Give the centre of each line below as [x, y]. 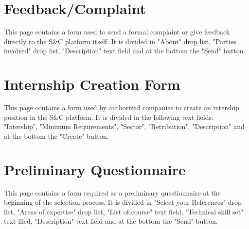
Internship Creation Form [92, 84]
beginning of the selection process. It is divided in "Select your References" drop [123, 202]
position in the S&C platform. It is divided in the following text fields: [109, 117]
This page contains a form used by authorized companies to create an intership [122, 107]
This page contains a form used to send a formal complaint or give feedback [117, 32]
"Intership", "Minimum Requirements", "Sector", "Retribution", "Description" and [124, 126]
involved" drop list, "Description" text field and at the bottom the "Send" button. [125, 51]
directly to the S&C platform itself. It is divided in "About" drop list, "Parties [120, 41]
